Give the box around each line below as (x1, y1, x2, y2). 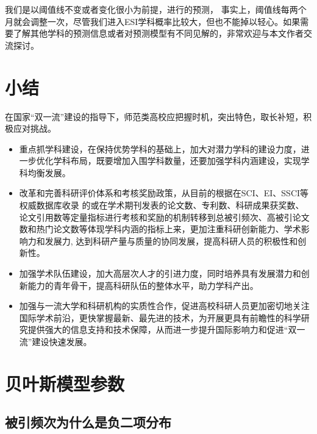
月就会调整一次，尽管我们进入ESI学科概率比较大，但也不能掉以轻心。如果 (5, 15, 301, 27)
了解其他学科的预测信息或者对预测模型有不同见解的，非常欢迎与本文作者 (13, 27, 304, 40)
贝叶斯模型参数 (5, 371, 125, 396)
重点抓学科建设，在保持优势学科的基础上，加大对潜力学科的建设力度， (19, 142, 301, 155)
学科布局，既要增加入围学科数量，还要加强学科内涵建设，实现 (53, 154, 301, 167)
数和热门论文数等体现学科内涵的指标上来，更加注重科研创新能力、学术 (19, 222, 301, 235)
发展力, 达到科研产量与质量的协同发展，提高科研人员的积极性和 (45, 234, 298, 247)
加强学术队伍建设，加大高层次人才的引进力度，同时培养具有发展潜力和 (19, 267, 301, 280)
